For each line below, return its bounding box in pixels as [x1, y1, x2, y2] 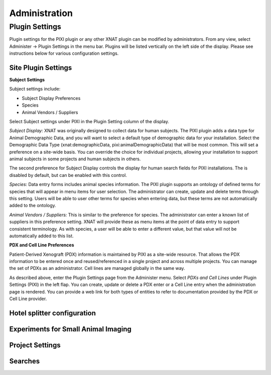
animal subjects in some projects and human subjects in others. [9, 156, 141, 162]
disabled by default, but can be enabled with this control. [9, 172, 127, 178]
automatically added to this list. [9, 233, 74, 239]
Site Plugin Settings [9, 63, 72, 72]
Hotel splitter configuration [9, 309, 96, 317]
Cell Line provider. [9, 296, 47, 302]
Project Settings [9, 341, 61, 349]
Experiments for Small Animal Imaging [9, 325, 131, 333]
